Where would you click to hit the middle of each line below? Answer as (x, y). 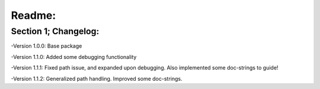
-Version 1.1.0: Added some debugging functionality (74, 57)
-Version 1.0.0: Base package (47, 46)
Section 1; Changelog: (55, 31)
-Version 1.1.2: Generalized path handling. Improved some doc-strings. (97, 78)
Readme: (33, 15)
